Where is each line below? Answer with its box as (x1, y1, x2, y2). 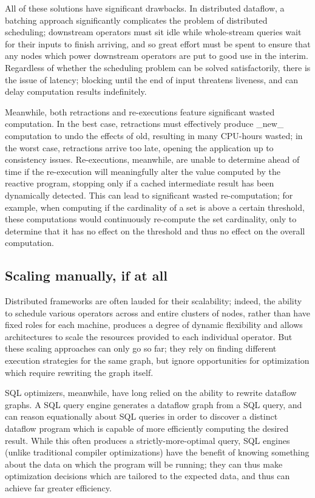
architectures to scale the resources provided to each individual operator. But (5, 330, 293, 343)
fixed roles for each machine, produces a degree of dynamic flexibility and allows (5, 318, 303, 331)
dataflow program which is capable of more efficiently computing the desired (5, 422, 289, 435)
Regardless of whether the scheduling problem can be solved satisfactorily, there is (5, 61, 311, 73)
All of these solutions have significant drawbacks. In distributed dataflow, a (5, 2, 285, 14)
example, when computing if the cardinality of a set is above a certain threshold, (5, 200, 305, 213)
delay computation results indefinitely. (5, 85, 147, 98)
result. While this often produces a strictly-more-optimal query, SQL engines (5, 434, 290, 446)
